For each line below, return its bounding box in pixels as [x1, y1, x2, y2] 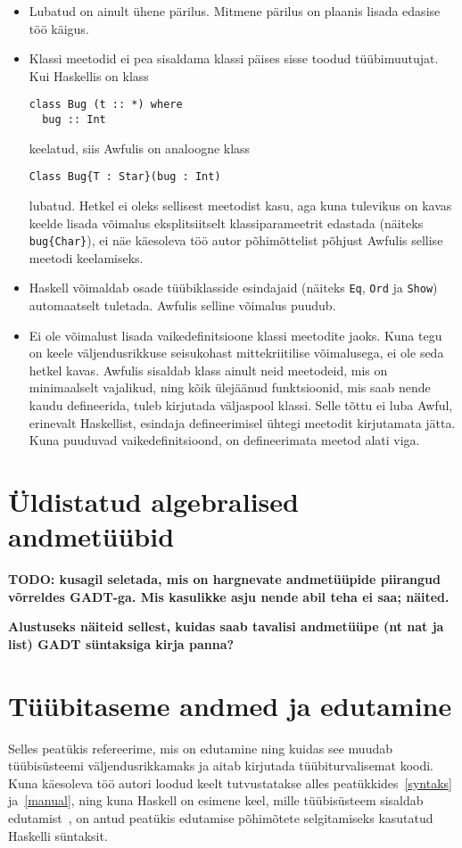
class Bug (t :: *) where [29, 98, 183, 111]
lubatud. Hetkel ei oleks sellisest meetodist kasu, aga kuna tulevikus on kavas [29, 195, 452, 214]
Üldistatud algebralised [8, 482, 299, 519]
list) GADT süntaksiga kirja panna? [8, 634, 235, 653]
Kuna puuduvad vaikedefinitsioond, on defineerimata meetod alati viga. [29, 431, 420, 449]
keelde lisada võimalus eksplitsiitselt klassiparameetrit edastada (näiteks [29, 213, 424, 232]
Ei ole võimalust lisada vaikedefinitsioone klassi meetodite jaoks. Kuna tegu [29, 325, 442, 344]
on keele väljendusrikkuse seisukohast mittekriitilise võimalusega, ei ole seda [29, 343, 444, 362]
